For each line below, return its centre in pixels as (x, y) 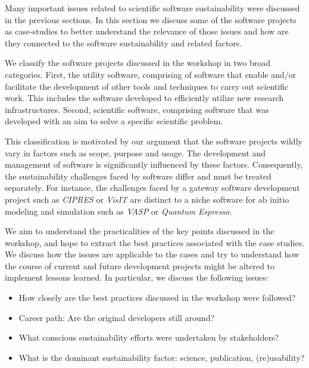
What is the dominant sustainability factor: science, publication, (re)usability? (162, 357)
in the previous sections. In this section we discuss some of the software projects (151, 19)
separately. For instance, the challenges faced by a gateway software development (152, 188)
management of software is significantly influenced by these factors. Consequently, (154, 164)
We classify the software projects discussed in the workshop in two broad (138, 63)
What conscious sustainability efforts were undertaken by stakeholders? (149, 337)
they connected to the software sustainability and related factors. (124, 43)
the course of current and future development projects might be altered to (140, 265)
